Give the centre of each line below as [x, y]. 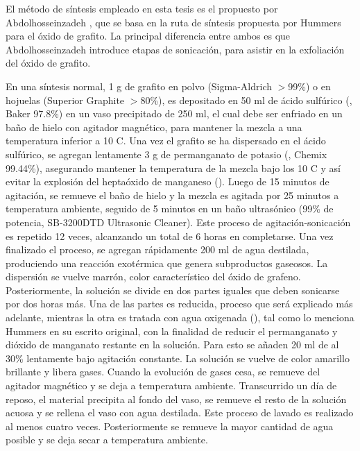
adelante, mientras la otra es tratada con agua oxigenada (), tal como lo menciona [180, 317]
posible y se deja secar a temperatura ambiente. [107, 440]
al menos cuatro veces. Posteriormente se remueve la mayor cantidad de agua [170, 426]
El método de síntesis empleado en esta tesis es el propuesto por [142, 8]
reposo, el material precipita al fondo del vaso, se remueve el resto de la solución [176, 399]
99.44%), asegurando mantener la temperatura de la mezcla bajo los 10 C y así [173, 168]
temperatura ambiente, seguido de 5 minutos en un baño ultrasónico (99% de [170, 209]
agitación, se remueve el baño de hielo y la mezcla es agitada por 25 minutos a [172, 195]
